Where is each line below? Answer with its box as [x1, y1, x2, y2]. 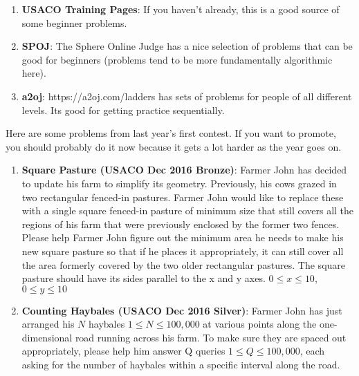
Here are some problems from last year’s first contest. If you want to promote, [6, 126, 336, 140]
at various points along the [203, 317, 317, 331]
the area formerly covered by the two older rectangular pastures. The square [21, 257, 346, 272]
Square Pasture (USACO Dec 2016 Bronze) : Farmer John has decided [21, 162, 347, 177]
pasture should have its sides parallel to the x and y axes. [21, 271, 266, 285]
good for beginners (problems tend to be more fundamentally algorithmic [21, 52, 333, 66]
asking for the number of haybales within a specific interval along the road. [21, 357, 340, 372]
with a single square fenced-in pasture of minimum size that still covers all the [21, 203, 354, 218]
